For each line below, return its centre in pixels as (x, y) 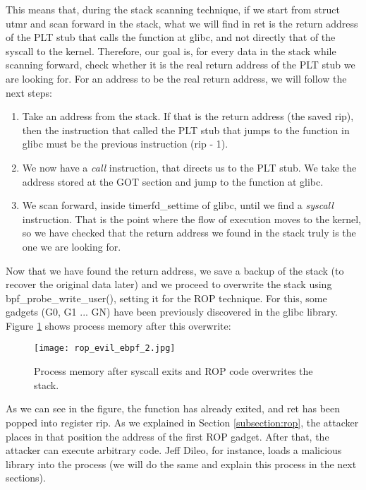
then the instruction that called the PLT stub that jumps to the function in (186, 130)
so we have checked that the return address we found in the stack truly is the (189, 233)
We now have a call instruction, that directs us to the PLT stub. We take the (189, 167)
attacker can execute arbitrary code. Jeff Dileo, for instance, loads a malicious (174, 450)
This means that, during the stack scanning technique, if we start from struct (173, 9)
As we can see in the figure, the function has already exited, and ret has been (173, 408)
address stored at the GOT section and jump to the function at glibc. (173, 181)
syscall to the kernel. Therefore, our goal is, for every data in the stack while (171, 50)
